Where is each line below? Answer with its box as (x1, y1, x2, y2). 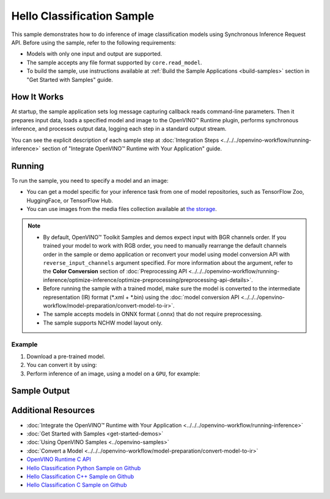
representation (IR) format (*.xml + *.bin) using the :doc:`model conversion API (43, 294, 240, 301)
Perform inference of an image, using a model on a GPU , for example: (26, 370, 200, 377)
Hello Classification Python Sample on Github (26, 464, 141, 471)
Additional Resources (11, 405, 95, 416)
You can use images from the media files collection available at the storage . (26, 205, 217, 213)
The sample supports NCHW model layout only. (43, 319, 163, 327)
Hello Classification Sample (11, 9, 155, 23)
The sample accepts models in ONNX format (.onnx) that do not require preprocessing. (43, 311, 263, 318)
